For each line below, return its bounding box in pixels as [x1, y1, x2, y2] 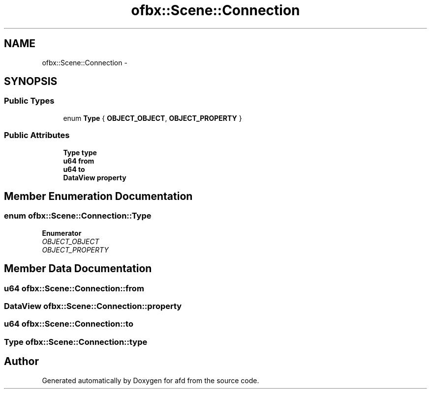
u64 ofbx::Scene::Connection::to [4, 319, 133, 329]
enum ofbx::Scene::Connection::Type [4, 211, 152, 221]
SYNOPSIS [4, 75, 58, 88]
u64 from [63, 156, 94, 165]
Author [4, 355, 39, 368]
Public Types [4, 96, 55, 106]
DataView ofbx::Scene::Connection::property [4, 301, 182, 311]
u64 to [63, 165, 85, 173]
